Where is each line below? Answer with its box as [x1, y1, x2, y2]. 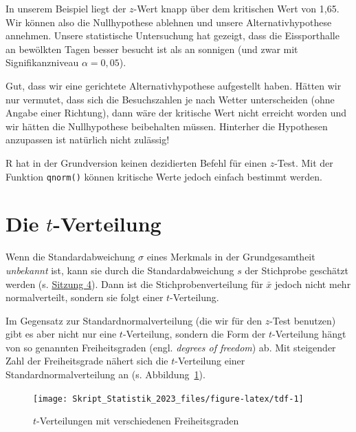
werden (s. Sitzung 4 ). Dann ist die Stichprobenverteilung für [5, 276, 263, 291]
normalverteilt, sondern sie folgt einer [5, 290, 164, 305]
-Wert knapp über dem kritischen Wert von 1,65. [133, 1, 340, 15]
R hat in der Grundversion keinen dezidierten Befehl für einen [5, 155, 267, 169]
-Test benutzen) [269, 313, 336, 327]
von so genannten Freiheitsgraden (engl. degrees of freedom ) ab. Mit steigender [5, 340, 336, 354]
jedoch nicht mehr [275, 276, 351, 291]
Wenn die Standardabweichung [5, 249, 135, 264]
